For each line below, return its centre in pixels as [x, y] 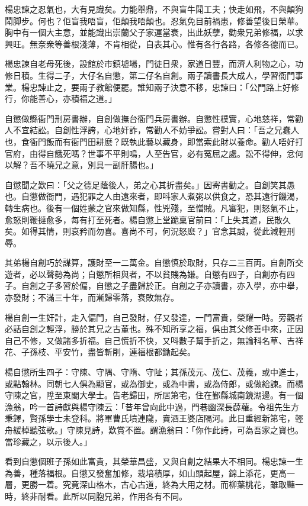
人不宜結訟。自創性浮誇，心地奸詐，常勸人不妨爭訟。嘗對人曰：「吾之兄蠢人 [152, 130]
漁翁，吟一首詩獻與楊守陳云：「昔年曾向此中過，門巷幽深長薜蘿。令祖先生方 [152, 406]
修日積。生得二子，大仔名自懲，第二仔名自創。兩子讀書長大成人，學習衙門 [150, 75]
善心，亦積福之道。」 [77, 99]
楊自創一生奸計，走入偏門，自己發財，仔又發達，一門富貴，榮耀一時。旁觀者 [154, 317]
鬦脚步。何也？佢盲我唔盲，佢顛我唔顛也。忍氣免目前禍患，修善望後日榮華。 [154, 20]
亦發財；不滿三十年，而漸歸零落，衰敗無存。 [92, 297]
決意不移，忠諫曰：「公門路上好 [230, 87]
